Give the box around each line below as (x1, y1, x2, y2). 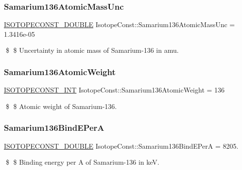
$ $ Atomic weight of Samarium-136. (5, 101, 117, 111)
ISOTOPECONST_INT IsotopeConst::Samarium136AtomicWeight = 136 (4, 85, 225, 95)
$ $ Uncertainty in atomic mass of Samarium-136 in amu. (5, 45, 179, 55)
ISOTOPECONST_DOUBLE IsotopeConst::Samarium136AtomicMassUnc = (4, 19, 235, 30)
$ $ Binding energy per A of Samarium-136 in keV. (5, 157, 159, 167)
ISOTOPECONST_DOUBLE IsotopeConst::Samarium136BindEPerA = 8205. (4, 140, 239, 151)
